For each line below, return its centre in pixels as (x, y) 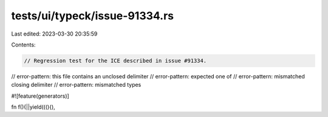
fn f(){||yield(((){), (33, 107)
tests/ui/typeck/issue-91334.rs (93, 16)
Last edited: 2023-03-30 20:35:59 (54, 34)
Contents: (23, 45)
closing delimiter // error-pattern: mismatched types (76, 85)
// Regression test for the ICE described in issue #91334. (115, 61)
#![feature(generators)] (40, 96)
